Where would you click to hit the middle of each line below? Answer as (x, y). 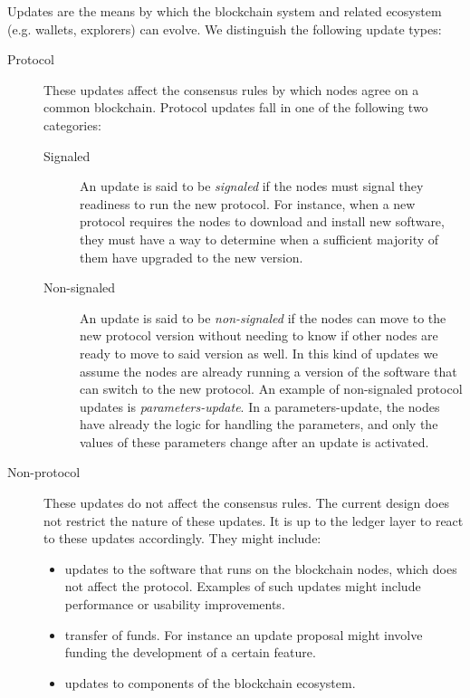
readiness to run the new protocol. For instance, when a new (248, 203)
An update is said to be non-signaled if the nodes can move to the (263, 317)
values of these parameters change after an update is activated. (254, 441)
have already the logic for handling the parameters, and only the (259, 424)
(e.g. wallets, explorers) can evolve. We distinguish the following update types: (225, 29)
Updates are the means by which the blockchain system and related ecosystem (225, 11)
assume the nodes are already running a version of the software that (269, 371)
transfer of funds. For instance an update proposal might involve (244, 634)
